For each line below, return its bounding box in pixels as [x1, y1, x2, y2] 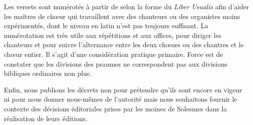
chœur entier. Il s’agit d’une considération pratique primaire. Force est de [4, 49, 223, 59]
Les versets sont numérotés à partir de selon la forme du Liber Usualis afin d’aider [4, 1, 249, 11]
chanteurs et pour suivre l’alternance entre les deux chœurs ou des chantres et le [4, 39, 244, 50]
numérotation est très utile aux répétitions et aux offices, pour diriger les [4, 30, 221, 40]
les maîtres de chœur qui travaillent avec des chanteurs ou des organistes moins [4, 11, 240, 21]
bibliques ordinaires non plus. [4, 68, 92, 78]
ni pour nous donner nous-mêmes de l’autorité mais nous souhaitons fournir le [4, 94, 237, 104]
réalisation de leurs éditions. [4, 113, 88, 123]
